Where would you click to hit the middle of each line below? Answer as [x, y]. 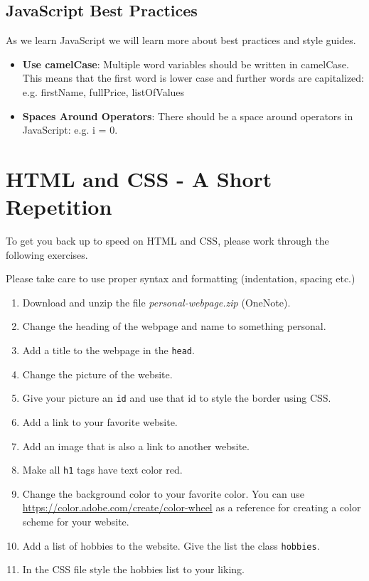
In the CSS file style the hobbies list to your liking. [133, 569]
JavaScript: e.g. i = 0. [70, 130]
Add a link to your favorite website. [100, 421]
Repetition [59, 207]
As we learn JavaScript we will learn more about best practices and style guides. [181, 40]
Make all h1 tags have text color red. [102, 470]
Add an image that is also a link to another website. [136, 446]
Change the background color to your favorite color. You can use [163, 493]
